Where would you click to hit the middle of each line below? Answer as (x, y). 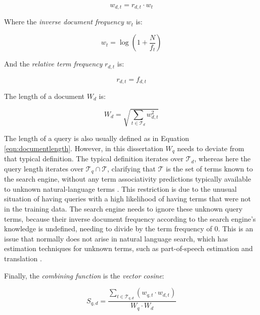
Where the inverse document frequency (64, 22)
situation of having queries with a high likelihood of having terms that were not (128, 199)
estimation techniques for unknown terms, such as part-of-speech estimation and (128, 248)
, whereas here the (222, 159)
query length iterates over (44, 168)
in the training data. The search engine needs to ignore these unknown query (123, 208)
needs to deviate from (211, 148)
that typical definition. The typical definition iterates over (94, 159)
